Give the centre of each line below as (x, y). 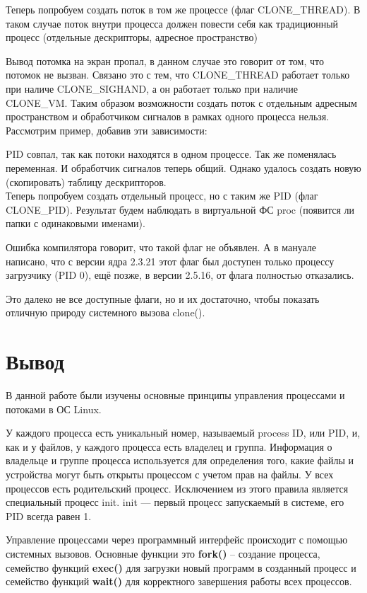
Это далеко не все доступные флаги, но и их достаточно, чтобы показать (163, 298)
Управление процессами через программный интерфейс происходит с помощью (177, 540)
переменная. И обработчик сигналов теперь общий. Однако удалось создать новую (183, 167)
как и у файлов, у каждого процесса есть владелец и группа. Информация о (169, 446)
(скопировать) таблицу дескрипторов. (86, 182)
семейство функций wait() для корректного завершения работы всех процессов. (179, 581)
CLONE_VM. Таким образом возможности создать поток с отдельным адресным (181, 102)
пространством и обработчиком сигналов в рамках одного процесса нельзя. (168, 116)
